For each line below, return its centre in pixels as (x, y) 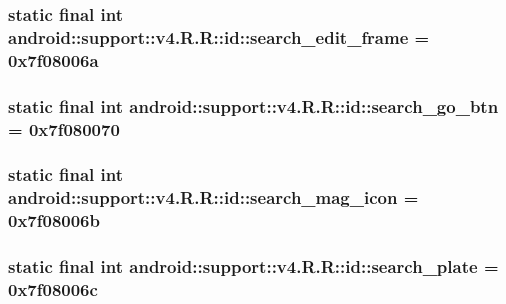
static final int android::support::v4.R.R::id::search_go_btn (253, 105)
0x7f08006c (53, 288)
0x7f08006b (54, 220)
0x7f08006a (53, 59)
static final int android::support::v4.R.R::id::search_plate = (253, 266)
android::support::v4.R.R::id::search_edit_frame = (219, 36)
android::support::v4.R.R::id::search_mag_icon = (213, 197)
